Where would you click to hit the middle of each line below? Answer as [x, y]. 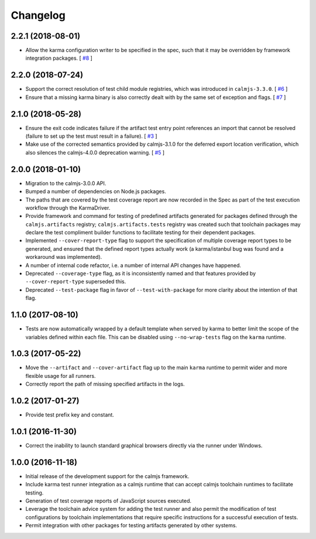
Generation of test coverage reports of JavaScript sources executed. [108, 501]
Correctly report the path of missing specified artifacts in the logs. [105, 384]
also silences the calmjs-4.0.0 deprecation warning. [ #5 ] [95, 152]
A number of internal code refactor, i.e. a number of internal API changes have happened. [133, 265]
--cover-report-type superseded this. [76, 282]
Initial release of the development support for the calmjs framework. [107, 476]
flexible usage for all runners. [61, 376]
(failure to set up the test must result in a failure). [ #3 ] [91, 136]
